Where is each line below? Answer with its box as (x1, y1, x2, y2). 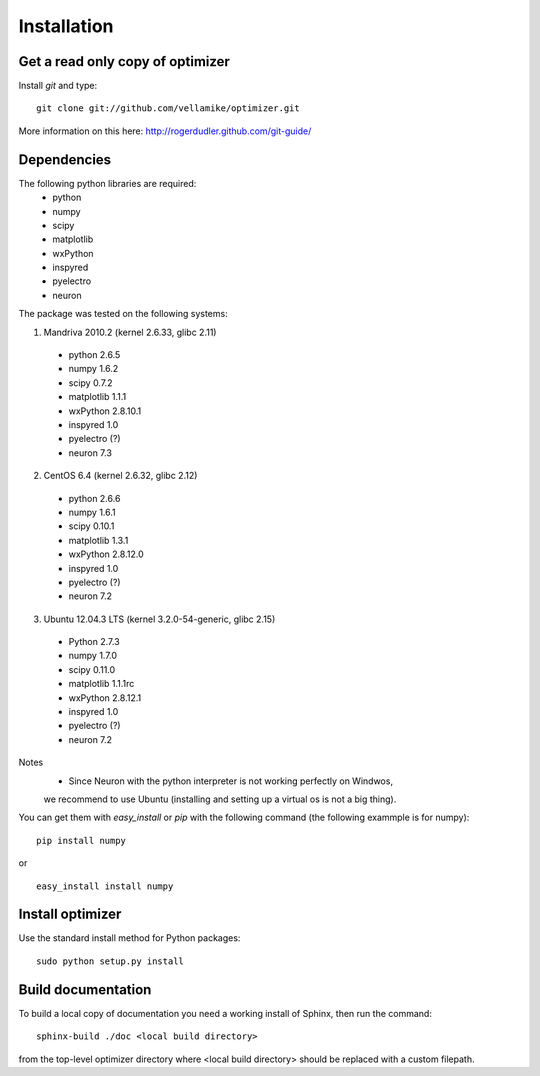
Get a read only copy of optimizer (18, 53, 230, 70)
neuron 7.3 (68, 446, 112, 459)
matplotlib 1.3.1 (68, 534, 129, 546)
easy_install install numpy (36, 880, 174, 892)
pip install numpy (36, 835, 127, 846)
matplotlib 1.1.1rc (68, 678, 135, 690)
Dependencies (18, 151, 112, 168)
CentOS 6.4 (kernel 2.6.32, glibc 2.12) (43, 470, 198, 482)
